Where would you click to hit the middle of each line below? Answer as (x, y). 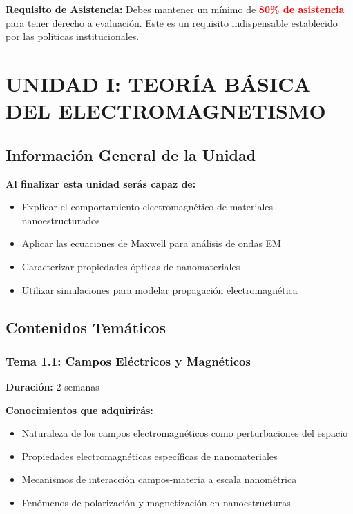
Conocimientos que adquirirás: (79, 409)
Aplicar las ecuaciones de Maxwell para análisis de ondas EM (151, 243)
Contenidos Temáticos (86, 327)
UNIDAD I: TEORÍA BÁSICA (158, 83)
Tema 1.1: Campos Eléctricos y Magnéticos (128, 360)
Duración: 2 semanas (53, 387)
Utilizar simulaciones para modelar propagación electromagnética (160, 289)
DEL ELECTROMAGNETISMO (166, 111)
